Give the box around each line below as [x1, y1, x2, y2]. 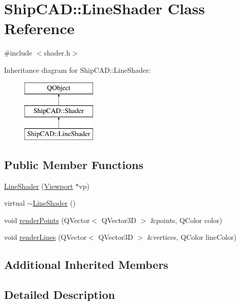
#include [4, 47, 33, 58]
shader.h [44, 47, 71, 58]
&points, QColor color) [151, 214, 222, 225]
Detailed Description [4, 287, 115, 302]
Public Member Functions [4, 156, 143, 172]
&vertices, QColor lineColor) [147, 232, 236, 242]
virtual [4, 198, 25, 208]
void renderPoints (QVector [4, 214, 90, 225]
